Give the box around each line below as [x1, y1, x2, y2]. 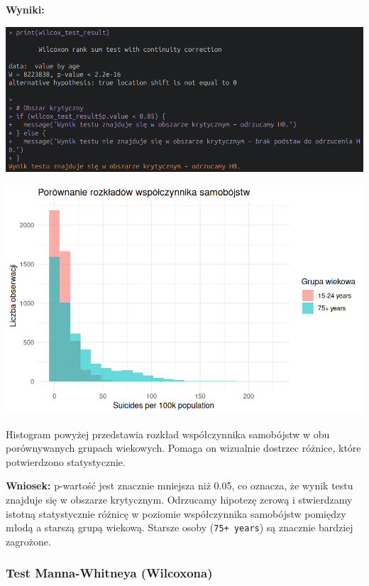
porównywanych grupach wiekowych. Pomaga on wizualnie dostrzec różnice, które [6, 440, 361, 455]
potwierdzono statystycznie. [6, 454, 126, 469]
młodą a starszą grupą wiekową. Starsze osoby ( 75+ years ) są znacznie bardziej [6, 520, 353, 535]
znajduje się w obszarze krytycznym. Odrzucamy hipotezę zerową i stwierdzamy [6, 492, 353, 506]
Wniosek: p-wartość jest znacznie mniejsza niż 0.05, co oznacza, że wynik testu [6, 478, 353, 493]
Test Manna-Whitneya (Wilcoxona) [6, 564, 213, 582]
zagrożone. [6, 533, 51, 548]
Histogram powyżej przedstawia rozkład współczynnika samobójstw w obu [6, 426, 330, 441]
